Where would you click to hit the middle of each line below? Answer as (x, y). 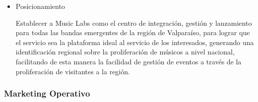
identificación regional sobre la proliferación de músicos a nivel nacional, (125, 52)
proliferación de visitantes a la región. (73, 71)
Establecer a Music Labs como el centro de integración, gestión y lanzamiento (134, 23)
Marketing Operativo (47, 93)
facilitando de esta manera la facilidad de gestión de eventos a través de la (129, 61)
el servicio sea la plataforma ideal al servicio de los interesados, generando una (135, 42)
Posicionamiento (40, 6)
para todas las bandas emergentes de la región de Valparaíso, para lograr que (133, 32)
